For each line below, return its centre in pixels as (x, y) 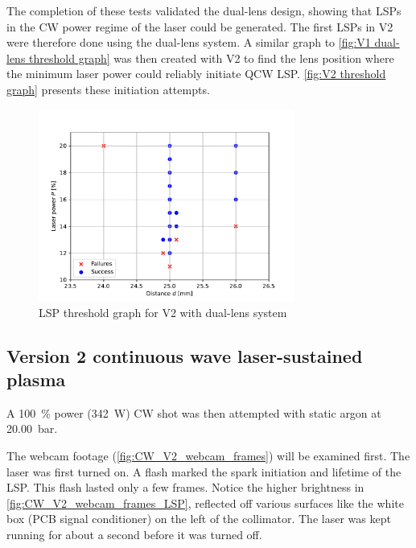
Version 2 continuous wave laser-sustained (185, 355)
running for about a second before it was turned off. (134, 534)
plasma (36, 379)
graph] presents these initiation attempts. (108, 89)
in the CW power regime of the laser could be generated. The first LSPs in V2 (200, 26)
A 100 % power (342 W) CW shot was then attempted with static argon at (194, 412)
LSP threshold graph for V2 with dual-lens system (163, 312)
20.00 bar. (32, 429)
